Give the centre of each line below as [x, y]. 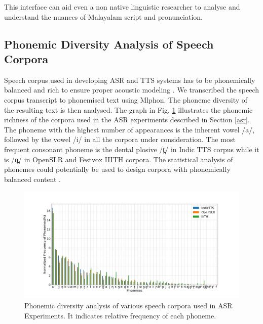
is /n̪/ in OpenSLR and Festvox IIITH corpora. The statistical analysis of [119, 159]
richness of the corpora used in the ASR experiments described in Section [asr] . [127, 120]
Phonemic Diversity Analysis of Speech [109, 44]
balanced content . [33, 179]
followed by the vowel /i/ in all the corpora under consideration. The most [120, 139]
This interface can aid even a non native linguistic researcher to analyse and [122, 7]
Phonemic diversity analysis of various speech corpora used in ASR [128, 305]
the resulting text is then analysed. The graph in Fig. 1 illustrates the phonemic [128, 109]
